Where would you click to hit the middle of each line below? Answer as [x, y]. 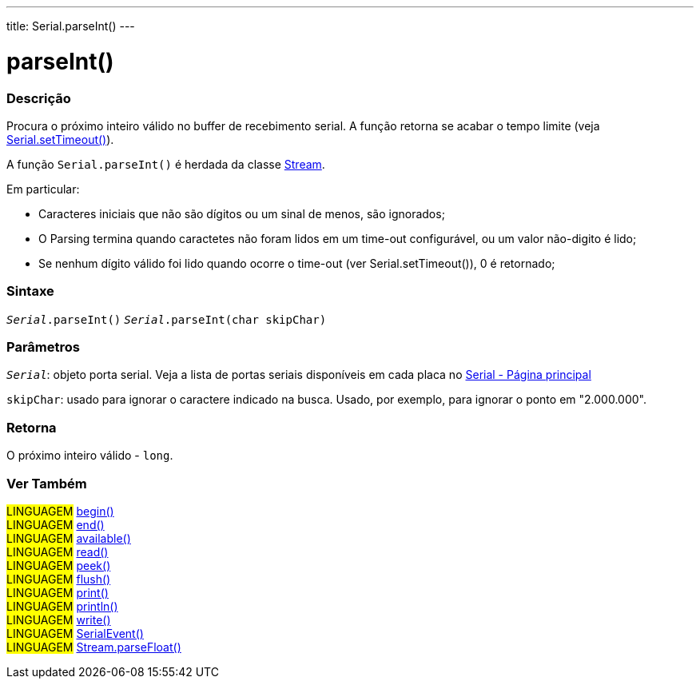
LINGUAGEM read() [58, 552]
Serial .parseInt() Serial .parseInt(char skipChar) [167, 319]
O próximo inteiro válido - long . [90, 456]
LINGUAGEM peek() [59, 565]
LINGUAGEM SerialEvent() [75, 633]
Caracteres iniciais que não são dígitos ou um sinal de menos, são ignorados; [242, 213]
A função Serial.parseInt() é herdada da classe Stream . [166, 164]
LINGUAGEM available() [69, 538]
